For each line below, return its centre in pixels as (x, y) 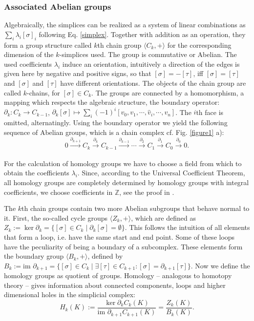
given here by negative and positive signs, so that (78, 73)
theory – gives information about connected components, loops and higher (115, 285)
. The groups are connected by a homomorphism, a (168, 92)
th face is (210, 112)
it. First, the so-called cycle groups (56, 217)
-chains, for (43, 92)
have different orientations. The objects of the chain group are (153, 83)
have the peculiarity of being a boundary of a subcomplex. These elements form (123, 246)
